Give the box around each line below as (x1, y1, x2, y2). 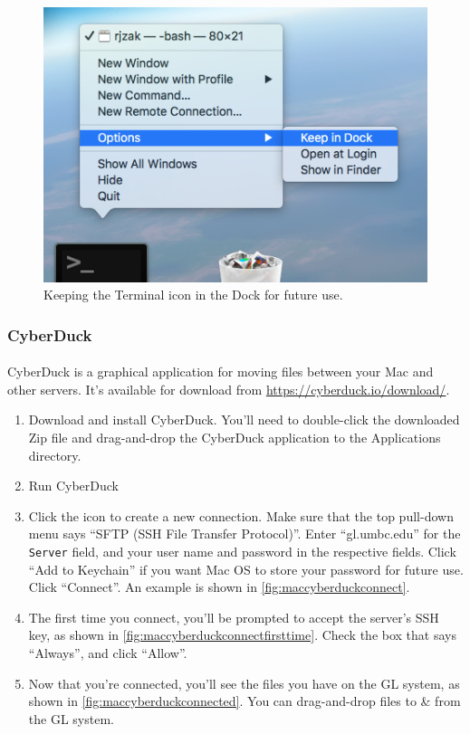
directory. (28, 445, 82, 464)
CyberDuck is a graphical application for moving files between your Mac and (7, 362, 434, 381)
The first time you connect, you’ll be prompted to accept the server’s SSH (28, 607, 439, 626)
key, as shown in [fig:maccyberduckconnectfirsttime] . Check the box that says (28, 625, 456, 644)
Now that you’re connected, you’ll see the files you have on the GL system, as (28, 673, 460, 692)
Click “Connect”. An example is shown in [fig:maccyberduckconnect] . (28, 577, 410, 596)
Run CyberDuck (28, 476, 120, 495)
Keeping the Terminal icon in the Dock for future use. (43, 285, 343, 304)
